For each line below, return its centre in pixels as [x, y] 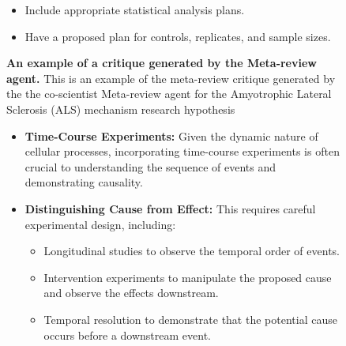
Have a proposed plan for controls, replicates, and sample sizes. [178, 36]
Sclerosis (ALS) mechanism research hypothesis [121, 109]
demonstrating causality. [84, 182]
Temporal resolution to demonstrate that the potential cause [190, 319]
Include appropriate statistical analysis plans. [135, 9]
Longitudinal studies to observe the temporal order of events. [192, 251]
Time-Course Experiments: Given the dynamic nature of [171, 135]
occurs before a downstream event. [128, 335]
